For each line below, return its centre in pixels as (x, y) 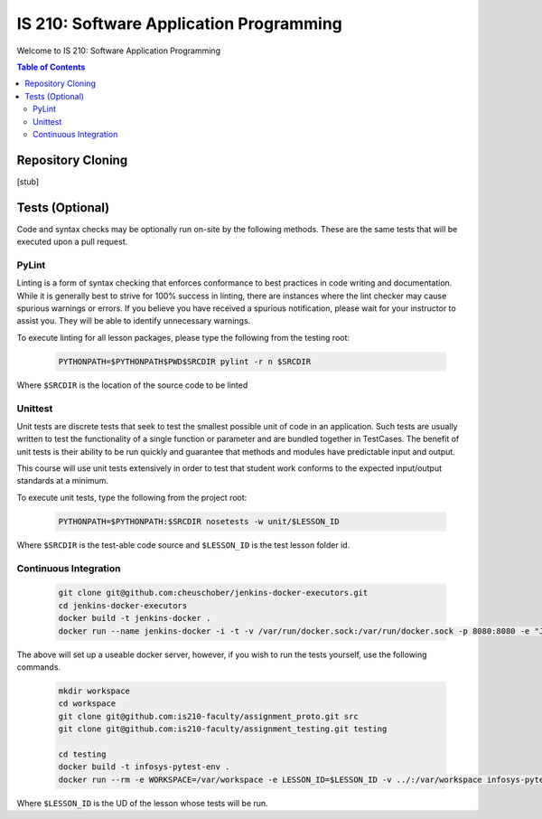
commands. (39, 667)
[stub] (28, 182)
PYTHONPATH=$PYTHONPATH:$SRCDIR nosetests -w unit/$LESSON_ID (199, 521)
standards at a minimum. (62, 481)
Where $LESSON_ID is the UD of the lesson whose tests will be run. (142, 803)
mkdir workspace (94, 691)
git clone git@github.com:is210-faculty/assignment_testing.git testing (223, 729)
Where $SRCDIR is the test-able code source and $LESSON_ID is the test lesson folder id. (183, 545)
